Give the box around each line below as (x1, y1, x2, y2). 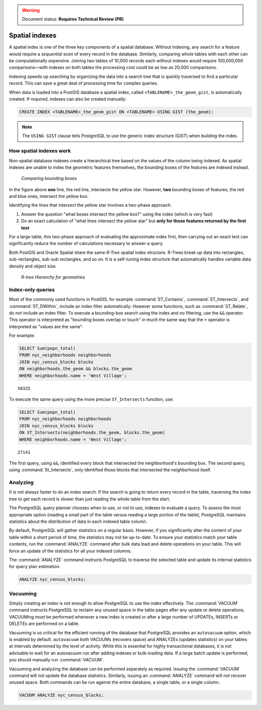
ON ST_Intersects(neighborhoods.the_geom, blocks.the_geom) (19, 430, 165, 435)
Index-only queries (9, 286, 55, 293)
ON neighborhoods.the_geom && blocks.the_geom (19, 366, 132, 372)
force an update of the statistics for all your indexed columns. (9, 548, 132, 554)
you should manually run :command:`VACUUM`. (9, 657, 104, 663)
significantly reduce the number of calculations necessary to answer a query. (9, 241, 164, 247)
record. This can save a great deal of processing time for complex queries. (9, 80, 159, 86)
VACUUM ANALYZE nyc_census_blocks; (19, 692, 104, 698)
